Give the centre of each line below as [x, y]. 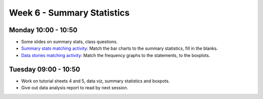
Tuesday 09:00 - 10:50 [45, 69]
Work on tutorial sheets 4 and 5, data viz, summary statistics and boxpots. [95, 81]
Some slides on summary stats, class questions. [69, 42]
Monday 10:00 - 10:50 [43, 30]
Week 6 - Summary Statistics [69, 13]
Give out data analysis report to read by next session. [75, 88]
